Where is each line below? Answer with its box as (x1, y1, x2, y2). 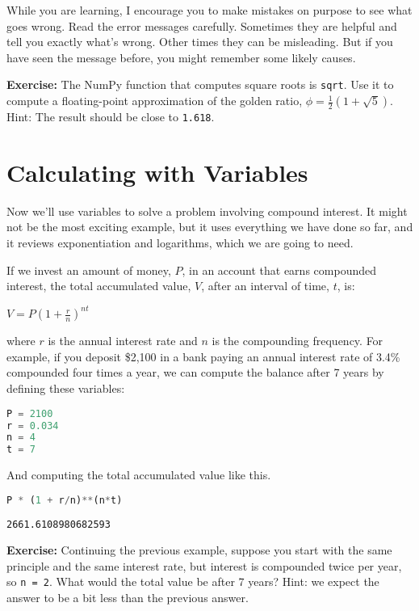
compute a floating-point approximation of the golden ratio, (6, 92, 303, 109)
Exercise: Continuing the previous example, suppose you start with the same (6, 541, 392, 558)
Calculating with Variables (6, 155, 308, 188)
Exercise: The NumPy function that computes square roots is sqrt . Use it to (6, 76, 394, 93)
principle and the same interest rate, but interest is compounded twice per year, (6, 557, 402, 574)
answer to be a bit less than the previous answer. (6, 589, 249, 606)
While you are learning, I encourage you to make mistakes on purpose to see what (6, 2, 413, 18)
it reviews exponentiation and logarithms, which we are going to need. (6, 234, 354, 251)
